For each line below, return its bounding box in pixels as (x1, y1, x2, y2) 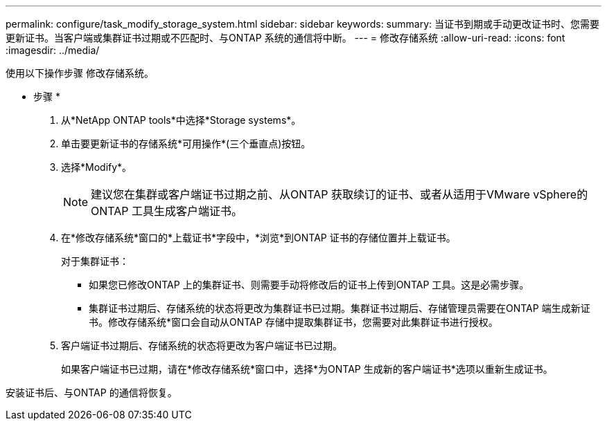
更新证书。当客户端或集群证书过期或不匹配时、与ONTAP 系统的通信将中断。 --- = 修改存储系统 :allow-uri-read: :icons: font (6, 32, 565, 44)
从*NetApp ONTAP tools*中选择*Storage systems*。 (61, 114, 301, 126)
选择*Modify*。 (61, 161, 132, 173)
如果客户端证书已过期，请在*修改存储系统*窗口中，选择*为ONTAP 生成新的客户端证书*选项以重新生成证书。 (61, 363, 553, 375)
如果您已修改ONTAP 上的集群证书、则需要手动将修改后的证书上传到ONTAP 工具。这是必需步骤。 (89, 279, 529, 290)
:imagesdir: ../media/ (6, 44, 100, 56)
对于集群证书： (61, 255, 129, 267)
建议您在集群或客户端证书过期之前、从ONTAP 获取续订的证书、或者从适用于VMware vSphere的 (91, 187, 588, 201)
